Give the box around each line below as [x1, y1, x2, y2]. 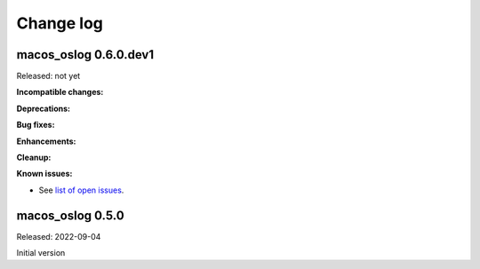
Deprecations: [16, 103, 71, 114]
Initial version [16, 248, 66, 258]
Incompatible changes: [16, 87, 104, 98]
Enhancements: [16, 136, 76, 146]
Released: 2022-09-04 [16, 231, 101, 241]
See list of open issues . [38, 185, 124, 195]
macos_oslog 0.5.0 [16, 208, 124, 223]
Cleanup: [16, 152, 52, 163]
